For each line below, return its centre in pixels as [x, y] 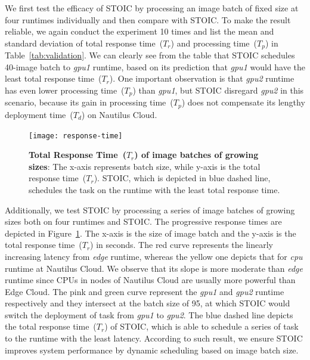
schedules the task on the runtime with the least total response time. [154, 189]
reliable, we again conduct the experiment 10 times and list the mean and [139, 31]
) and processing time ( [214, 43]
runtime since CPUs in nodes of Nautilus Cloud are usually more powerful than [150, 280]
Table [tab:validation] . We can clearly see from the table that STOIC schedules [150, 55]
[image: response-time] [76, 136]
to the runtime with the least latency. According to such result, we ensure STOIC [154, 338]
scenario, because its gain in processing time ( [89, 102]
